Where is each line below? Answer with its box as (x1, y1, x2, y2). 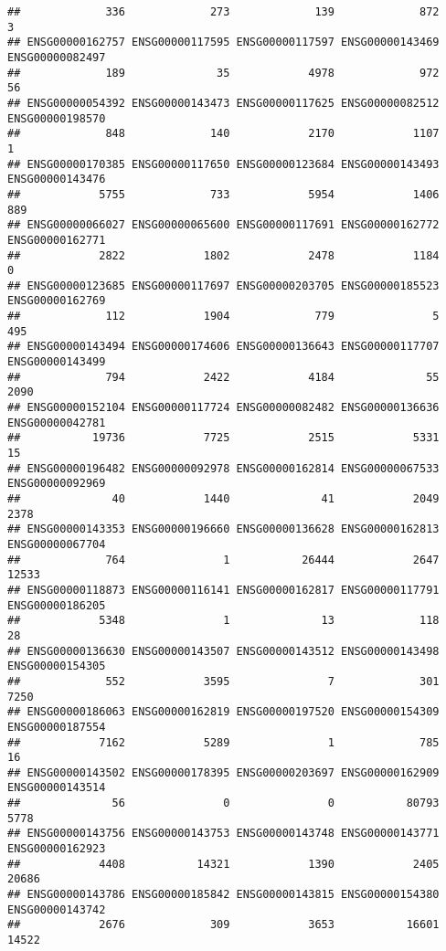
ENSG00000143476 (7, 173, 106, 186)
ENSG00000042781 (7, 416, 106, 429)
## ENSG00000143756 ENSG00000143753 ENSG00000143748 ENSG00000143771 (7, 827, 440, 840)
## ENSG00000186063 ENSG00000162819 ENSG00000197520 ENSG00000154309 (7, 705, 440, 719)
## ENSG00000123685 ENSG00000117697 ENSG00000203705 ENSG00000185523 (7, 279, 440, 292)
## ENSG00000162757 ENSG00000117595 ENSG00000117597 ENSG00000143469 (7, 36, 440, 49)
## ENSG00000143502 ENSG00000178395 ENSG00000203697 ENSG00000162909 (7, 766, 440, 779)
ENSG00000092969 (7, 477, 106, 491)
